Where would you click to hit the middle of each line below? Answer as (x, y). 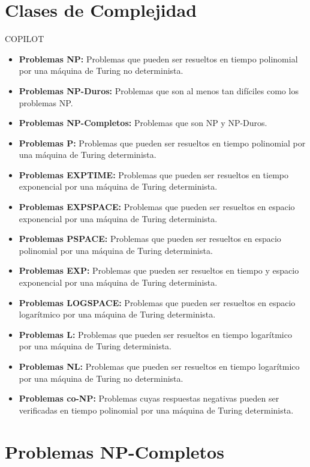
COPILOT (25, 39)
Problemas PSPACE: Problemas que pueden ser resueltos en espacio (150, 239)
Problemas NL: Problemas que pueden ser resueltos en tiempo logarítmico (159, 366)
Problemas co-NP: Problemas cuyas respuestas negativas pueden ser (149, 398)
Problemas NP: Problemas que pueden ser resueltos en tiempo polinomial (158, 59)
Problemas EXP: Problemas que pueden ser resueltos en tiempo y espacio (159, 270)
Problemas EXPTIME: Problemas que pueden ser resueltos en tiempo (154, 174)
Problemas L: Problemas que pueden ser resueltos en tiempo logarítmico (155, 334)
